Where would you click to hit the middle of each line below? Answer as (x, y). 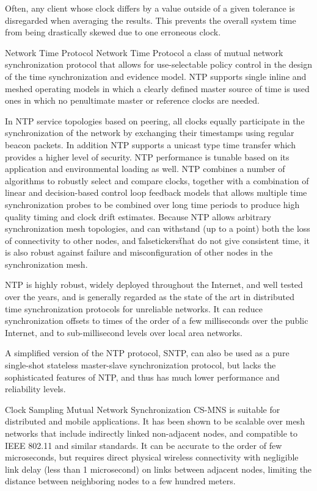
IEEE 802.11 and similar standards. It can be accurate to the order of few (144, 445)
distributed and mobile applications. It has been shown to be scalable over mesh (155, 421)
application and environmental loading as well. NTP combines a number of (145, 169)
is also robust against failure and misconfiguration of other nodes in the (139, 252)
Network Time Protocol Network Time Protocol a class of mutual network (144, 52)
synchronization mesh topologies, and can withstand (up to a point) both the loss (158, 228)
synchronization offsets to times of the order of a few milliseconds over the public (157, 321)
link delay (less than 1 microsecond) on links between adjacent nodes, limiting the (158, 469)
